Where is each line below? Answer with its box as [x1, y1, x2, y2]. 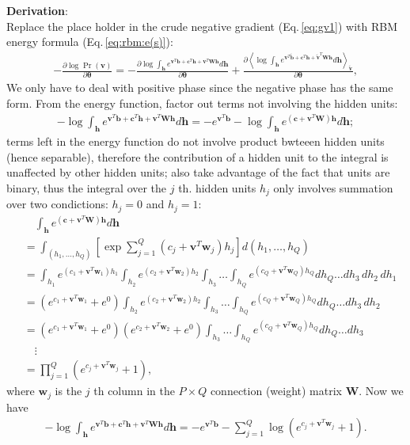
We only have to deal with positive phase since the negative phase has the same [6, 79, 393, 96]
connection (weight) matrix [210, 382, 342, 399]
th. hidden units [178, 179, 256, 196]
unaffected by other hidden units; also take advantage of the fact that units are [6, 164, 390, 181]
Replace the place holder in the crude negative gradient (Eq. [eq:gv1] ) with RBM [6, 17, 398, 34]
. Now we [359, 382, 404, 399]
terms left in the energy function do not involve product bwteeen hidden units [6, 132, 385, 149]
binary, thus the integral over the [6, 179, 167, 196]
